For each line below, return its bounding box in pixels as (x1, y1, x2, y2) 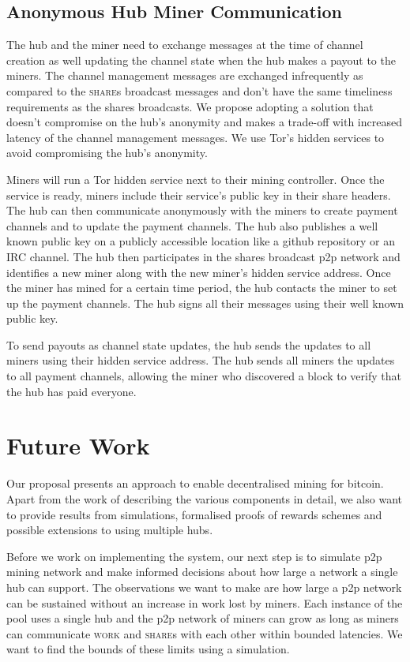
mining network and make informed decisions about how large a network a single (6, 563, 398, 580)
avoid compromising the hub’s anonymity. (6, 144, 208, 161)
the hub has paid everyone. (6, 383, 137, 399)
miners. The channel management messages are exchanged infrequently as (6, 67, 363, 84)
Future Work (6, 429, 150, 462)
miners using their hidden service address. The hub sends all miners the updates (6, 352, 395, 368)
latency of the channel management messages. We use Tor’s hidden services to (6, 129, 385, 145)
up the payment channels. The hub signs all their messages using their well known (6, 294, 404, 311)
